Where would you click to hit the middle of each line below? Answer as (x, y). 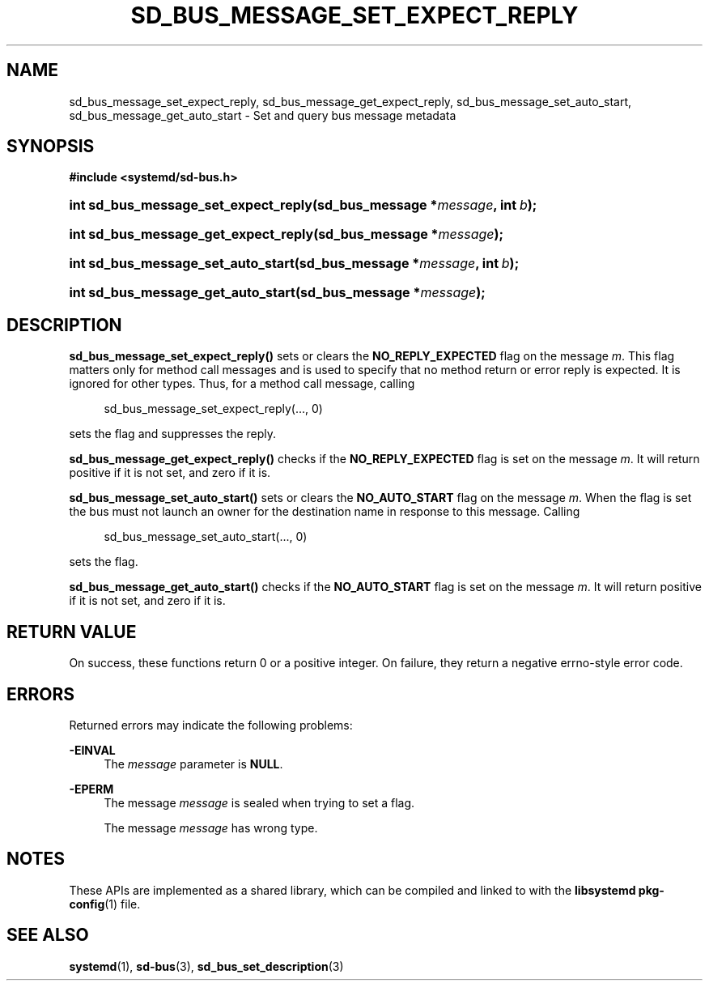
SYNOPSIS (51, 147)
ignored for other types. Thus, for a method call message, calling (242, 384)
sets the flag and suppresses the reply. (173, 434)
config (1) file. (105, 904)
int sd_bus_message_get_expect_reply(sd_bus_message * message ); (286, 234)
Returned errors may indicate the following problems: (211, 725)
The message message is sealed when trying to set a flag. (259, 802)
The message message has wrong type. (211, 827)
